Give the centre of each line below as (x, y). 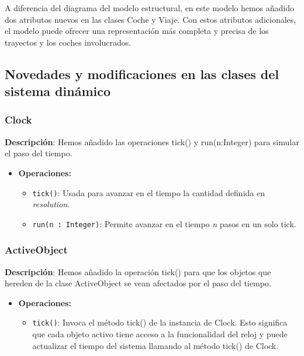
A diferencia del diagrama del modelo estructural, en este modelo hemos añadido (150, 8)
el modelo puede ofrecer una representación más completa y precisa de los (137, 31)
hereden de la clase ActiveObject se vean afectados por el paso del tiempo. (138, 283)
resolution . (51, 204)
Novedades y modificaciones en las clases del (142, 73)
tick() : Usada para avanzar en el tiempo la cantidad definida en (148, 192)
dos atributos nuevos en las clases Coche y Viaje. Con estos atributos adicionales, (151, 19)
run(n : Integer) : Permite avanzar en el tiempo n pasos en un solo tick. (164, 223)
